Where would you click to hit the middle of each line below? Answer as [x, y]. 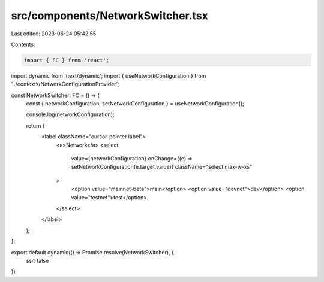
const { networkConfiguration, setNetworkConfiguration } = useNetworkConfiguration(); [135, 104]
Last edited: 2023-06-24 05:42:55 [54, 34]
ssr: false [37, 260]
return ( [35, 125]
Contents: [23, 44]
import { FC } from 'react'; [67, 60]
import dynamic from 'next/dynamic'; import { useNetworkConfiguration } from [109, 75]
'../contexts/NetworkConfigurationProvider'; [65, 84]
